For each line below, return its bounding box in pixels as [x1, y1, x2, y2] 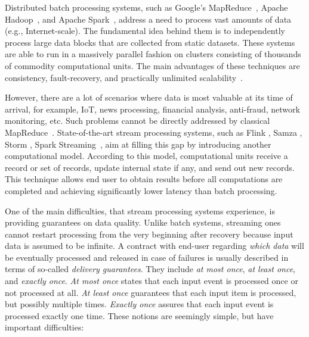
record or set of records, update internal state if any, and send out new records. [5, 161, 295, 173]
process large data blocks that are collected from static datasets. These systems [5, 36, 295, 48]
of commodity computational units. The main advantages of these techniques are [5, 59, 300, 71]
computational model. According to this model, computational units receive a [5, 149, 288, 162]
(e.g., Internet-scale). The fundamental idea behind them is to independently [5, 24, 285, 37]
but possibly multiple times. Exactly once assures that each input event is [5, 298, 274, 310]
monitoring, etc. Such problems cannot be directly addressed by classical [5, 114, 270, 127]
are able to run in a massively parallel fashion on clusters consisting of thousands [5, 48, 301, 60]
